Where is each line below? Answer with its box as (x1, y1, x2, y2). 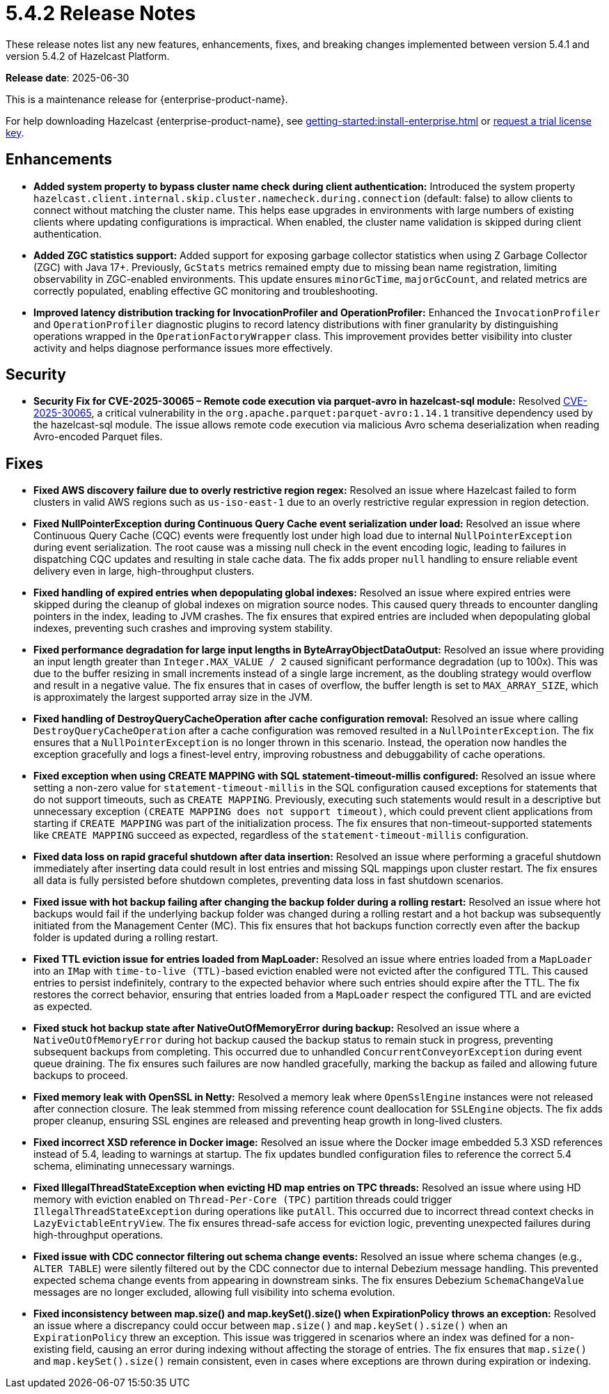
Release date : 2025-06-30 (6, 71, 129, 84)
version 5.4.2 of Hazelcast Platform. (6, 49, 170, 62)
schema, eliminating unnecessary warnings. (33, 1160, 235, 1172)
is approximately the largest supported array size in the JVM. (33, 691, 313, 704)
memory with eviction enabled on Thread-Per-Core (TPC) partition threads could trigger (33, 1193, 452, 1206)
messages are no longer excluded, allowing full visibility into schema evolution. (33, 1286, 395, 1299)
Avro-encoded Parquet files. (33, 431, 163, 443)
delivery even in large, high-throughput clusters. (33, 565, 255, 578)
